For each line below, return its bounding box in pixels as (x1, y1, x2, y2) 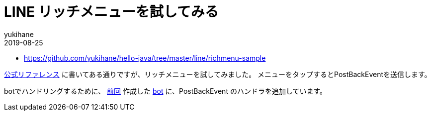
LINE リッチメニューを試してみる (4, 3, 219, 20)
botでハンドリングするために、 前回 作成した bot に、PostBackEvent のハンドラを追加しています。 (4, 86, 327, 95)
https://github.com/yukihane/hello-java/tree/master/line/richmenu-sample (24, 53, 266, 62)
